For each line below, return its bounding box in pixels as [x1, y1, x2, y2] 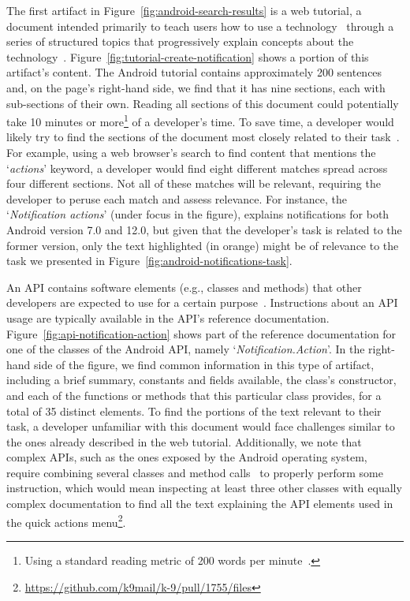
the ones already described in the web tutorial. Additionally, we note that [6, 433, 362, 450]
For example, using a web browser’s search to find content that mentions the [6, 144, 376, 160]
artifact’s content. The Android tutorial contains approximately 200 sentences [6, 64, 382, 80]
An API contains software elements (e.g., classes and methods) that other [6, 278, 362, 295]
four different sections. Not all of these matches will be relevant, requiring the [6, 175, 381, 192]
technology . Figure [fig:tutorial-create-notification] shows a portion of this [6, 48, 369, 65]
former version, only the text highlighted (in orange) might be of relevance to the [6, 237, 399, 253]
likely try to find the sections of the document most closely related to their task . [6, 129, 400, 145]
